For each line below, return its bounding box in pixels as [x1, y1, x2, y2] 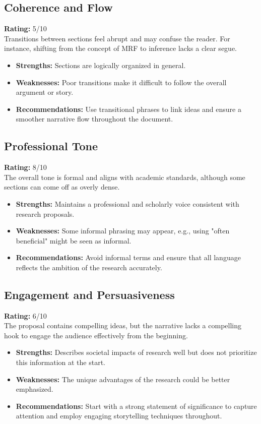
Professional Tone [4, 138, 98, 154]
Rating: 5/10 [4, 23, 47, 34]
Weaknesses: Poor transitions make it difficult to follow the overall [16, 77, 227, 87]
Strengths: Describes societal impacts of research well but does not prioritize [16, 347, 257, 357]
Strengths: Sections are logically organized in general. [16, 59, 186, 70]
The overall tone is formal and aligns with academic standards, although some [4, 171, 245, 182]
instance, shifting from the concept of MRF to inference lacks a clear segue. [4, 43, 237, 53]
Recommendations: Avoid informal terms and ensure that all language [16, 252, 241, 263]
